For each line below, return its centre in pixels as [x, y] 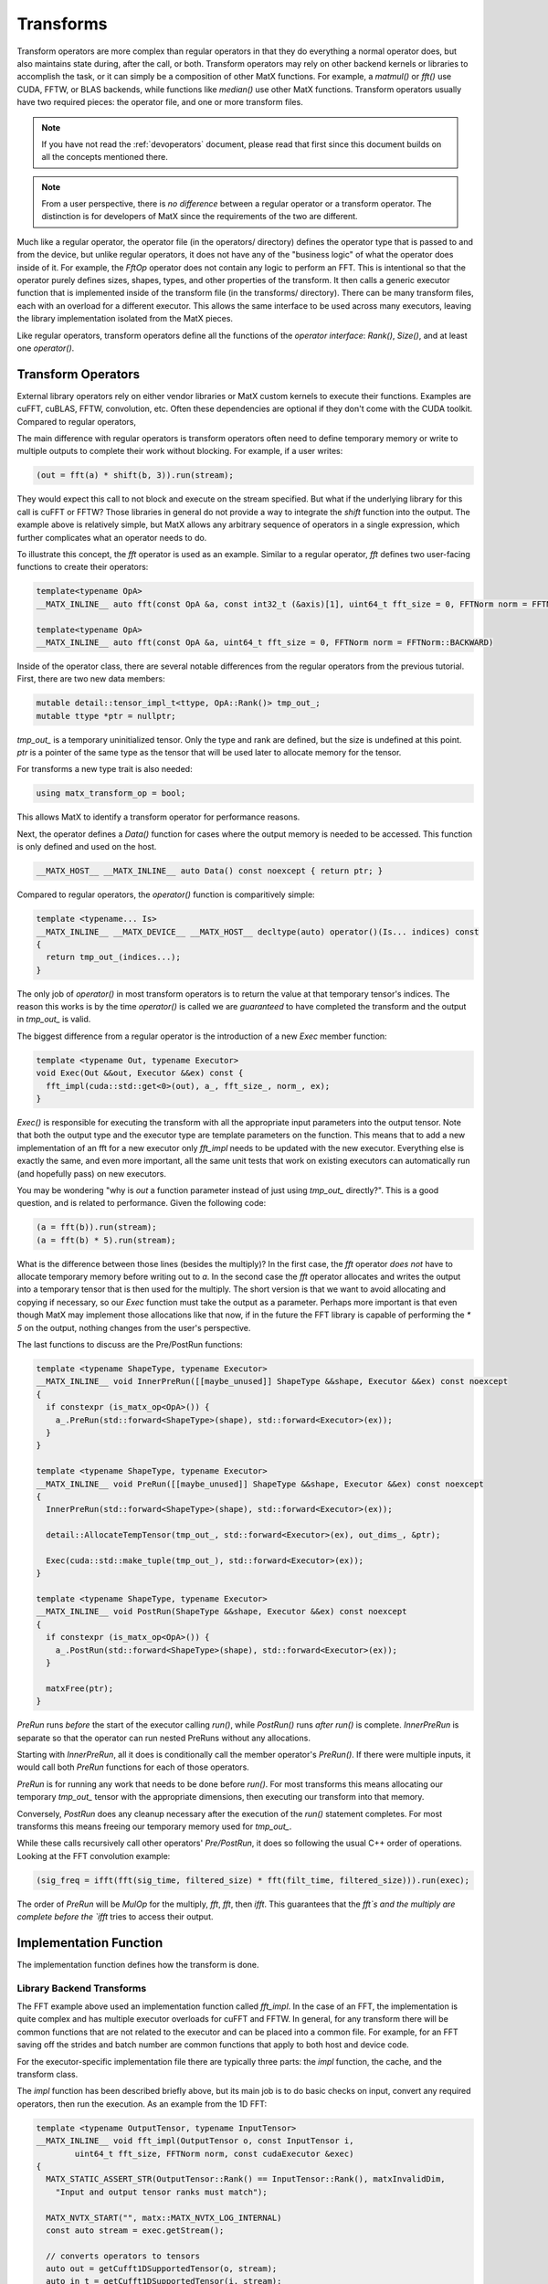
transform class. [47, 2075]
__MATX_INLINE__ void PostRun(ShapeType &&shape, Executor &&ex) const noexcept [221, 1612]
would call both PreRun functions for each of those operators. [133, 1767]
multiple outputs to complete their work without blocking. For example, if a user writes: [180, 451]
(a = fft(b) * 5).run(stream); [106, 1240]
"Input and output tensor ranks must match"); [162, 2192]
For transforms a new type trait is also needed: [105, 769]
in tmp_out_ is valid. [54, 1020]
